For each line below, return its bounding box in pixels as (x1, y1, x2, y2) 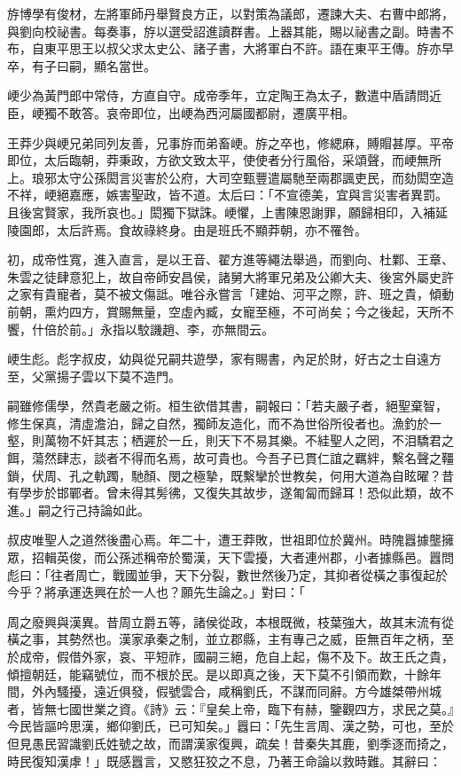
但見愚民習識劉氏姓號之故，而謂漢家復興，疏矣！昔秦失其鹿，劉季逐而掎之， (7, 733, 454, 752)
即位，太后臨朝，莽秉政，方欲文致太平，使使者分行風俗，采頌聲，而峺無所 (7, 151, 441, 169)
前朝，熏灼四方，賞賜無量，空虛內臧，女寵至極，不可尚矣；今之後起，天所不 (7, 302, 454, 320)
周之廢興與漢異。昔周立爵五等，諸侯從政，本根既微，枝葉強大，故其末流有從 (7, 612, 454, 631)
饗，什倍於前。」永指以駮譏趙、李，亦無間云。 (7, 319, 274, 338)
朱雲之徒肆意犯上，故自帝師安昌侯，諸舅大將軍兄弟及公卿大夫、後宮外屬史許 (7, 267, 454, 286)
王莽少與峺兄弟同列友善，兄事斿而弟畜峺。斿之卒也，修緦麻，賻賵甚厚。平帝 (7, 133, 454, 152)
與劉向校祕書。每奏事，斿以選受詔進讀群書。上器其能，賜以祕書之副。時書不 (7, 21, 454, 40)
